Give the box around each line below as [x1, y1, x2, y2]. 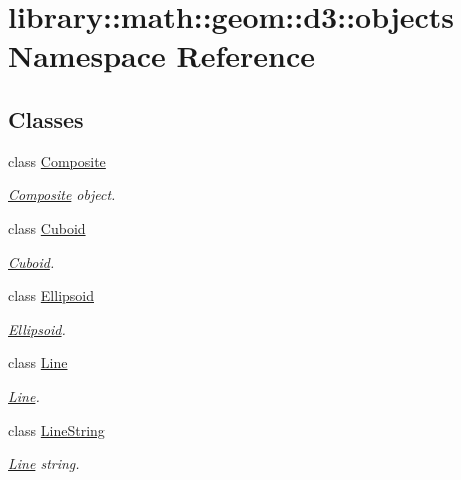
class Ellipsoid [8, 285, 94, 306]
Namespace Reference [8, 35, 315, 76]
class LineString [8, 419, 105, 440]
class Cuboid [8, 217, 86, 238]
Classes [8, 103, 84, 134]
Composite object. [8, 184, 116, 205]
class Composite [8, 150, 106, 171]
